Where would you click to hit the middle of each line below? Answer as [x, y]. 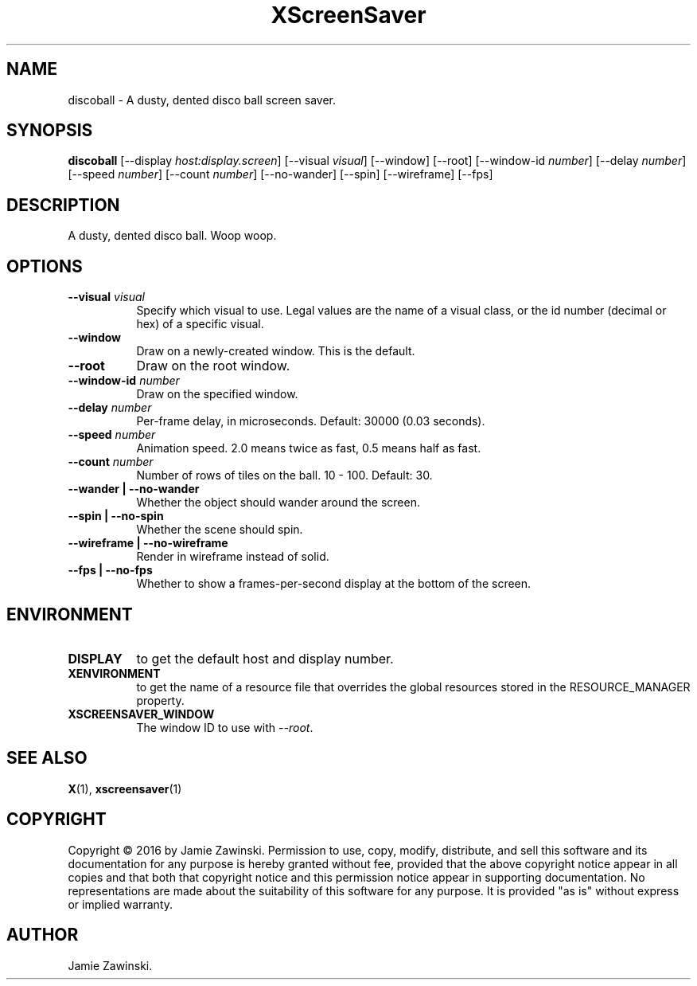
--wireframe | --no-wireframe [148, 543]
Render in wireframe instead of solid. [233, 557]
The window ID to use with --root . [225, 727]
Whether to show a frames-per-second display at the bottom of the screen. [334, 584]
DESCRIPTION [63, 205]
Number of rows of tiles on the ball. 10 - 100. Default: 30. [284, 475]
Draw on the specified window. [217, 394]
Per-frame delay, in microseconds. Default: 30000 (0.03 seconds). [311, 421]
